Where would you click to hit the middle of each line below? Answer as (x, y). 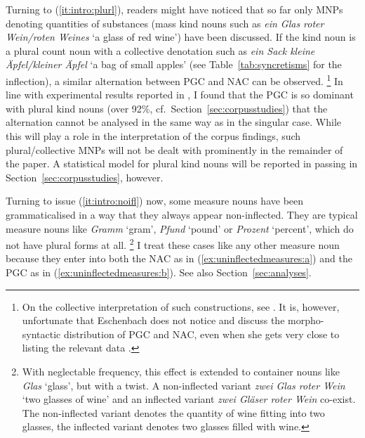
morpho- (306, 320)
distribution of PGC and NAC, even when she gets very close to (201, 334)
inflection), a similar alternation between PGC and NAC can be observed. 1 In (174, 79)
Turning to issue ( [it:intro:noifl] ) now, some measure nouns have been (155, 201)
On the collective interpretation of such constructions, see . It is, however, (181, 306)
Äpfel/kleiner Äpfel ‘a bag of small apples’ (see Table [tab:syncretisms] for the (174, 64)
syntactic (41, 334)
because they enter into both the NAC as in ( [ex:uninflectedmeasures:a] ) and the (179, 258)
